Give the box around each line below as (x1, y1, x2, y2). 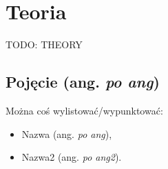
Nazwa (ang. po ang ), (21, 126, 112, 141)
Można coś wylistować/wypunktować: (6, 103, 163, 117)
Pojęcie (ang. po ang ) (6, 71, 160, 92)
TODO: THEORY (6, 37, 83, 52)
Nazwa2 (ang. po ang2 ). (21, 150, 122, 164)
